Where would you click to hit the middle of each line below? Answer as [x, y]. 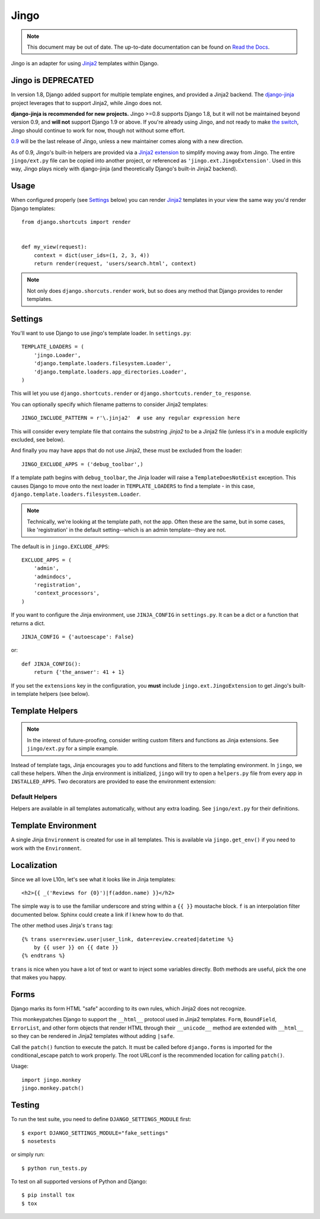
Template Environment [54, 826]
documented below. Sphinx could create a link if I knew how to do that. [97, 914]
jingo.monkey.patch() [53, 1088]
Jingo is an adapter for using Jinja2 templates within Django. [85, 64]
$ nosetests [39, 1141]
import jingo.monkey [51, 1080]
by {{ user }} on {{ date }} [76, 948]
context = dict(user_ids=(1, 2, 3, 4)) [92, 255]
